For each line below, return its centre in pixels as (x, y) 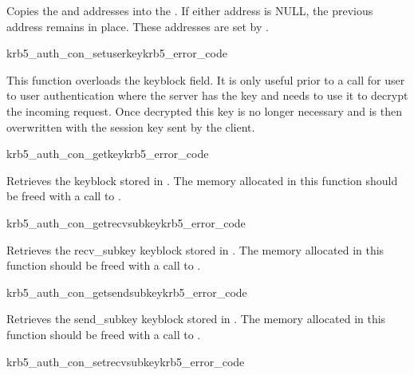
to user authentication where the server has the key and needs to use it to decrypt (207, 95)
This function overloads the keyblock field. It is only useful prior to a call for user (206, 79)
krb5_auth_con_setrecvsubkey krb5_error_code (126, 361)
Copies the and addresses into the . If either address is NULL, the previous (190, 10)
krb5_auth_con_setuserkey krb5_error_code (117, 53)
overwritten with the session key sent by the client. (131, 126)
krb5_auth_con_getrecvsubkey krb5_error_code (126, 222)
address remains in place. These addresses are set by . (138, 26)
